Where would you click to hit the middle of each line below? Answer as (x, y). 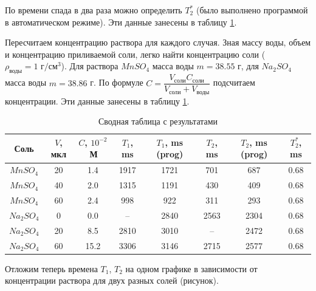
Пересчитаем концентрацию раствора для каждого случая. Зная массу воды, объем (158, 42)
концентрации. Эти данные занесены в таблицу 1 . (97, 101)
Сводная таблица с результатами (158, 121)
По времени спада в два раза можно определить (94, 10)
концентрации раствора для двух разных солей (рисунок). (112, 280)
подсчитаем (234, 82)
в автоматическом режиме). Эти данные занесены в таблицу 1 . (121, 22)
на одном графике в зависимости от (191, 268)
